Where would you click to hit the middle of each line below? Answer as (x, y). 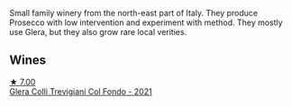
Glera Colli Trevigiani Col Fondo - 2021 (81, 91)
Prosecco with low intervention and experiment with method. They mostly (146, 22)
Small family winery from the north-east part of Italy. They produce (134, 13)
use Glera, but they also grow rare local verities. (98, 32)
